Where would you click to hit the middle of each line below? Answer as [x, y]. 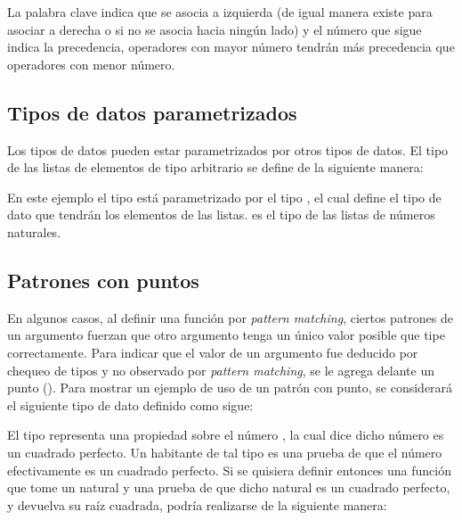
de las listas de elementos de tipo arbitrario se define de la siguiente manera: [215, 167]
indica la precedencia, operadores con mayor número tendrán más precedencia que [231, 47]
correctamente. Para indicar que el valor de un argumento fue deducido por [213, 352]
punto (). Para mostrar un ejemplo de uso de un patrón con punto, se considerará [230, 388]
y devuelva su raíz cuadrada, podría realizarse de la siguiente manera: [197, 504]
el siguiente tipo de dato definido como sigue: [130, 404]
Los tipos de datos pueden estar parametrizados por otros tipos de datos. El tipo [228, 149]
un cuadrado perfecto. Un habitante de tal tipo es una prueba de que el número [225, 452]
